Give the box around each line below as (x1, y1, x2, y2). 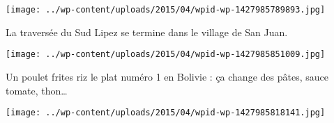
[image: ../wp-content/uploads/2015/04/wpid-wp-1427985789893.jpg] (6, 5, 326, 15)
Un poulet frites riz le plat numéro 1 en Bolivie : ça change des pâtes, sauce (6, 69, 328, 83)
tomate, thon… (6, 83, 68, 97)
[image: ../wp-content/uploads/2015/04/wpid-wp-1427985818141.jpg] (6, 108, 326, 118)
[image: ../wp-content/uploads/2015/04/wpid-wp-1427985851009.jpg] (6, 49, 326, 60)
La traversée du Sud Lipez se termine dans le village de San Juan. (6, 24, 288, 39)
